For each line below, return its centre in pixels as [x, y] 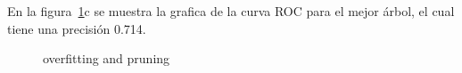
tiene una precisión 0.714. [77, 28]
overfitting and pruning [107, 58]
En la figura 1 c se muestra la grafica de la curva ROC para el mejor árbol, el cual [231, 11]
